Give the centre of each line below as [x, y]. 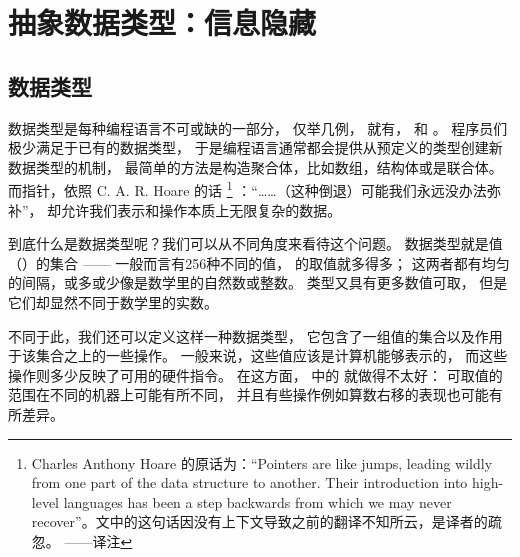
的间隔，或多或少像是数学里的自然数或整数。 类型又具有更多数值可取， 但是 [258, 282]
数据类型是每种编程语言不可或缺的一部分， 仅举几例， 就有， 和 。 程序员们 [258, 127]
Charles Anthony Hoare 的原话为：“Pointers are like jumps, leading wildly [262, 462]
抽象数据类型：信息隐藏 [162, 22]
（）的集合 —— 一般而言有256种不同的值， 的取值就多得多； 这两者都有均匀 [259, 262]
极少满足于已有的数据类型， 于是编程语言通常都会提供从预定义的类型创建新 [255, 147]
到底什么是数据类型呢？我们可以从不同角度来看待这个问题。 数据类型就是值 [255, 243]
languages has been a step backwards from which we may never [257, 501]
